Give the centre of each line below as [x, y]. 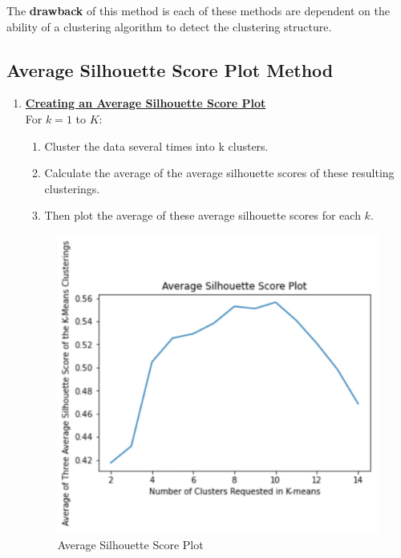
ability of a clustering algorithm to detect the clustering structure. [169, 26]
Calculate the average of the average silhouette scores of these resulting [219, 173]
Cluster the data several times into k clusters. [156, 146]
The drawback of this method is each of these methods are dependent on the [198, 10]
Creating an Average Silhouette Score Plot [146, 103]
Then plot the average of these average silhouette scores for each [203, 215]
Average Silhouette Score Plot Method [170, 69]
